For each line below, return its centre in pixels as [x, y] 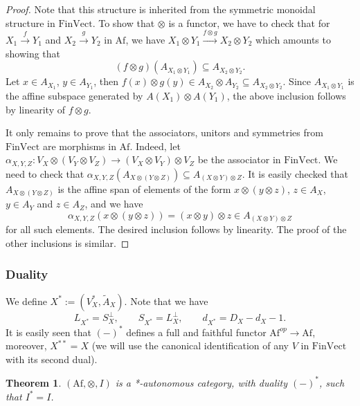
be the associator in [239, 159]
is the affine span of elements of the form [144, 188]
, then [106, 81]
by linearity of [36, 109]
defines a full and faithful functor [196, 332]
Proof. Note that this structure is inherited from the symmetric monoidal [161, 9]
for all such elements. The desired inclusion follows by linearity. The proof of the [176, 229]
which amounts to [293, 39]
